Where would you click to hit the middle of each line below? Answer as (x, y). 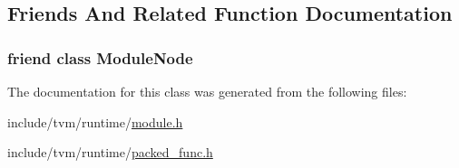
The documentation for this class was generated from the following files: (207, 91)
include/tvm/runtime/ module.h (95, 121)
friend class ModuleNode (100, 57)
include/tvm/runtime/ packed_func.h (110, 152)
